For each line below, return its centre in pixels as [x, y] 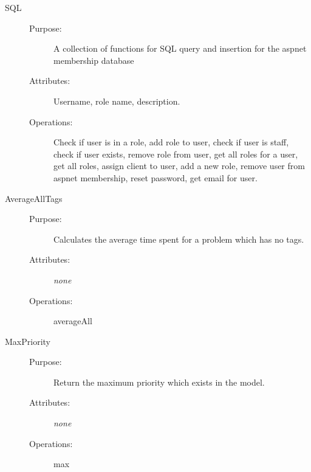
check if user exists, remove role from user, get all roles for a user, [176, 154]
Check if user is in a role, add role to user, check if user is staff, [171, 142]
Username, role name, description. [117, 101]
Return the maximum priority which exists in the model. [159, 382]
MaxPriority [28, 341]
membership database [94, 60]
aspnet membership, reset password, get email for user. [155, 177]
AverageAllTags [34, 198]
